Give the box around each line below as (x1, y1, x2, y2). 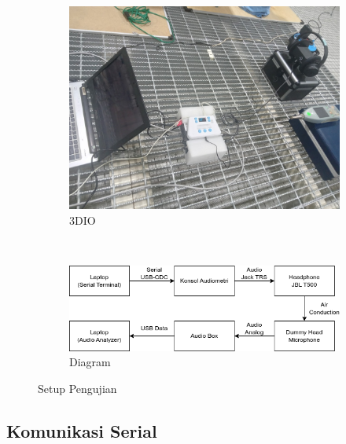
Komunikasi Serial (6, 418, 157, 442)
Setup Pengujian (38, 380, 117, 396)
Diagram (69, 354, 111, 370)
